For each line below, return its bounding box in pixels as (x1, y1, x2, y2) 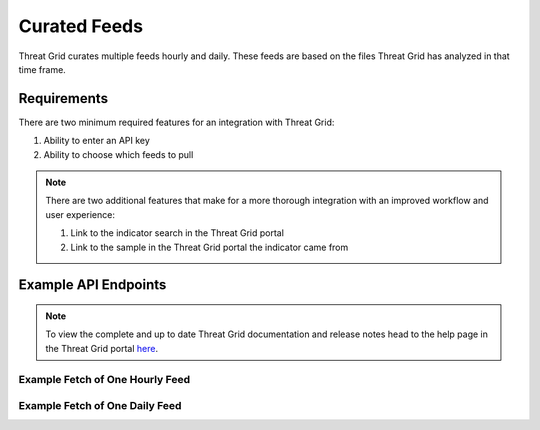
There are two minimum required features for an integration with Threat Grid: (18, 116, 335, 128)
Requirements (18, 90, 109, 107)
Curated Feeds (18, 15, 144, 37)
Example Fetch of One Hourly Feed (18, 372, 191, 386)
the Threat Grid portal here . (45, 342, 159, 354)
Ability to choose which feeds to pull (43, 148, 194, 160)
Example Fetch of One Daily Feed (18, 399, 182, 413)
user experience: (45, 208, 115, 220)
